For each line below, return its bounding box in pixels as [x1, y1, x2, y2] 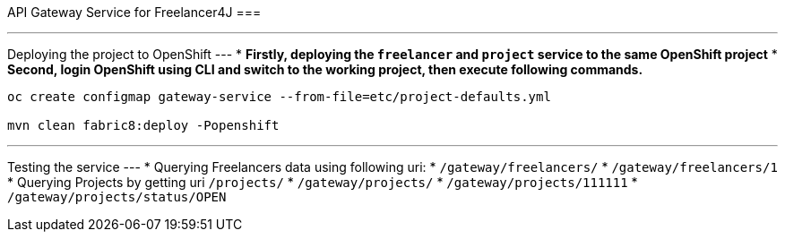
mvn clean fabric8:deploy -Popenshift [7, 118, 280, 132]
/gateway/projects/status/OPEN [7, 190, 227, 204]
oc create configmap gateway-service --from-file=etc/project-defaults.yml [7, 90, 551, 104]
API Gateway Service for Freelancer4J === [7, 4, 262, 20]
